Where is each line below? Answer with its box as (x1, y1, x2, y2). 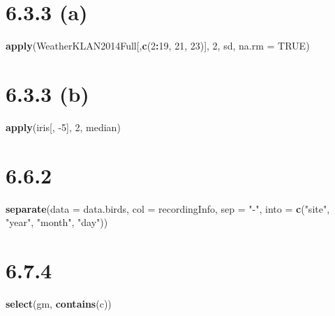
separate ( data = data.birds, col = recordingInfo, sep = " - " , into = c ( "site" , (6, 201, 330, 216)
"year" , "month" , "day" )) (6, 215, 108, 230)
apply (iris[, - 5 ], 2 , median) (6, 119, 121, 134)
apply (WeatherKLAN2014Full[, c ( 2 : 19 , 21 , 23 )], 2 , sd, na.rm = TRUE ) (6, 38, 310, 53)
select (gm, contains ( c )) (6, 296, 112, 310)
